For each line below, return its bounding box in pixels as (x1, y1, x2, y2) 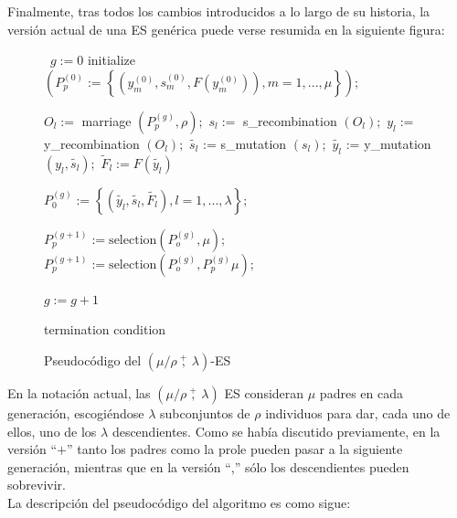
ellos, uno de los (7, 421, 97, 440)
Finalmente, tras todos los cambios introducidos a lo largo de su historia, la (7, 2, 430, 20)
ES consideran (224, 383, 304, 402)
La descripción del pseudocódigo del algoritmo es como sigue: (7, 492, 351, 512)
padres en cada (319, 383, 403, 402)
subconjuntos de (160, 403, 250, 422)
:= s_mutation (203, 133, 287, 153)
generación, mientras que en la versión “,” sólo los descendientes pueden (7, 457, 409, 476)
